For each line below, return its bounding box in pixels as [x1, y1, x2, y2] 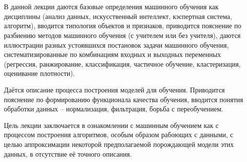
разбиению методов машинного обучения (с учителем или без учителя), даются [4, 30, 241, 40]
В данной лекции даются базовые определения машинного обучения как [4, 1, 219, 12]
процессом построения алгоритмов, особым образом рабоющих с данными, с [4, 129, 233, 140]
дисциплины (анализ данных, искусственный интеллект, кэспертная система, [4, 11, 232, 21]
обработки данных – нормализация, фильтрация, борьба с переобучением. [4, 104, 223, 114]
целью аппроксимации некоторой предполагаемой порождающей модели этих [4, 139, 234, 149]
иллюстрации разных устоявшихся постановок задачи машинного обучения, [4, 39, 229, 50]
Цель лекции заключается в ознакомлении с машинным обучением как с [4, 120, 219, 130]
